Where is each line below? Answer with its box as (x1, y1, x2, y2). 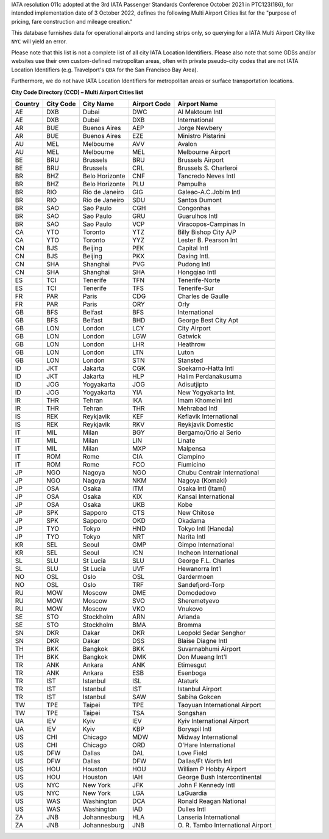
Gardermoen (177, 572, 214, 581)
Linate (177, 436, 196, 445)
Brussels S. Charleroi (177, 164, 238, 172)
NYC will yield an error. (11, 37, 67, 45)
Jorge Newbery (177, 123, 222, 132)
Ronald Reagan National (177, 797, 247, 805)
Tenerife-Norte (177, 275, 221, 284)
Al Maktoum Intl (177, 107, 222, 116)
